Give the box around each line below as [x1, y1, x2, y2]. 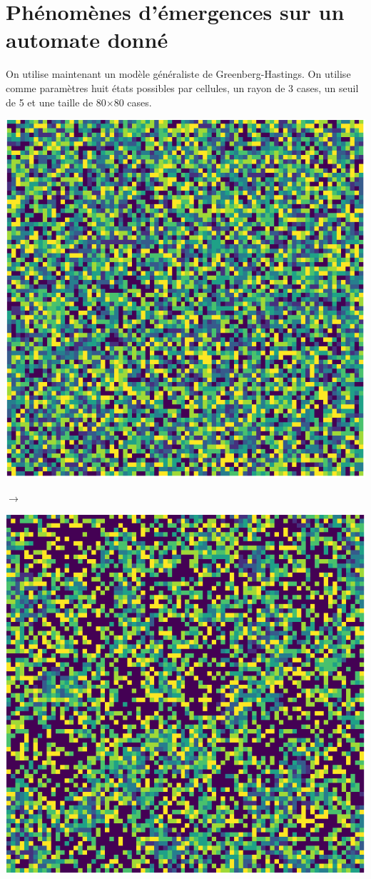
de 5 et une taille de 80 [6, 94, 106, 109]
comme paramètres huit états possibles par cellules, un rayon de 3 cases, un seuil [6, 80, 359, 95]
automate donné [6, 25, 168, 54]
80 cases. [113, 94, 152, 109]
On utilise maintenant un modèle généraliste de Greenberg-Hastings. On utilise [6, 66, 351, 81]
